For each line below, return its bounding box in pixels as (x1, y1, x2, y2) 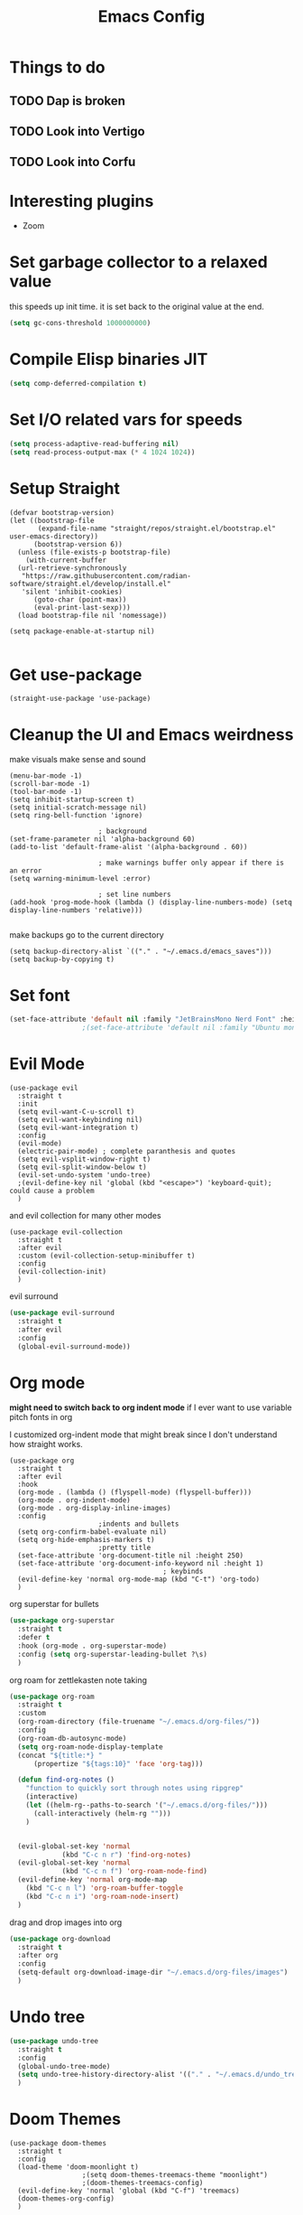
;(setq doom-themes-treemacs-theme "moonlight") (81, 2171, 269, 2180)
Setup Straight (9, 478, 120, 499)
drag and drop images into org (9, 1917, 123, 1928)
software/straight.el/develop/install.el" (9, 579, 171, 588)
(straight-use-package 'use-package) (9, 694, 151, 704)
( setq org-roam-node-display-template (17, 1742, 164, 1752)
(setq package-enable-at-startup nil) (9, 626, 155, 636)
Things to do (9, 57, 106, 78)
